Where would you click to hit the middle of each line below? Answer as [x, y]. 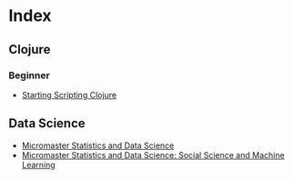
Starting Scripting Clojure [69, 94]
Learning [38, 164]
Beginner [30, 75]
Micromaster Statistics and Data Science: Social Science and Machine [153, 154]
